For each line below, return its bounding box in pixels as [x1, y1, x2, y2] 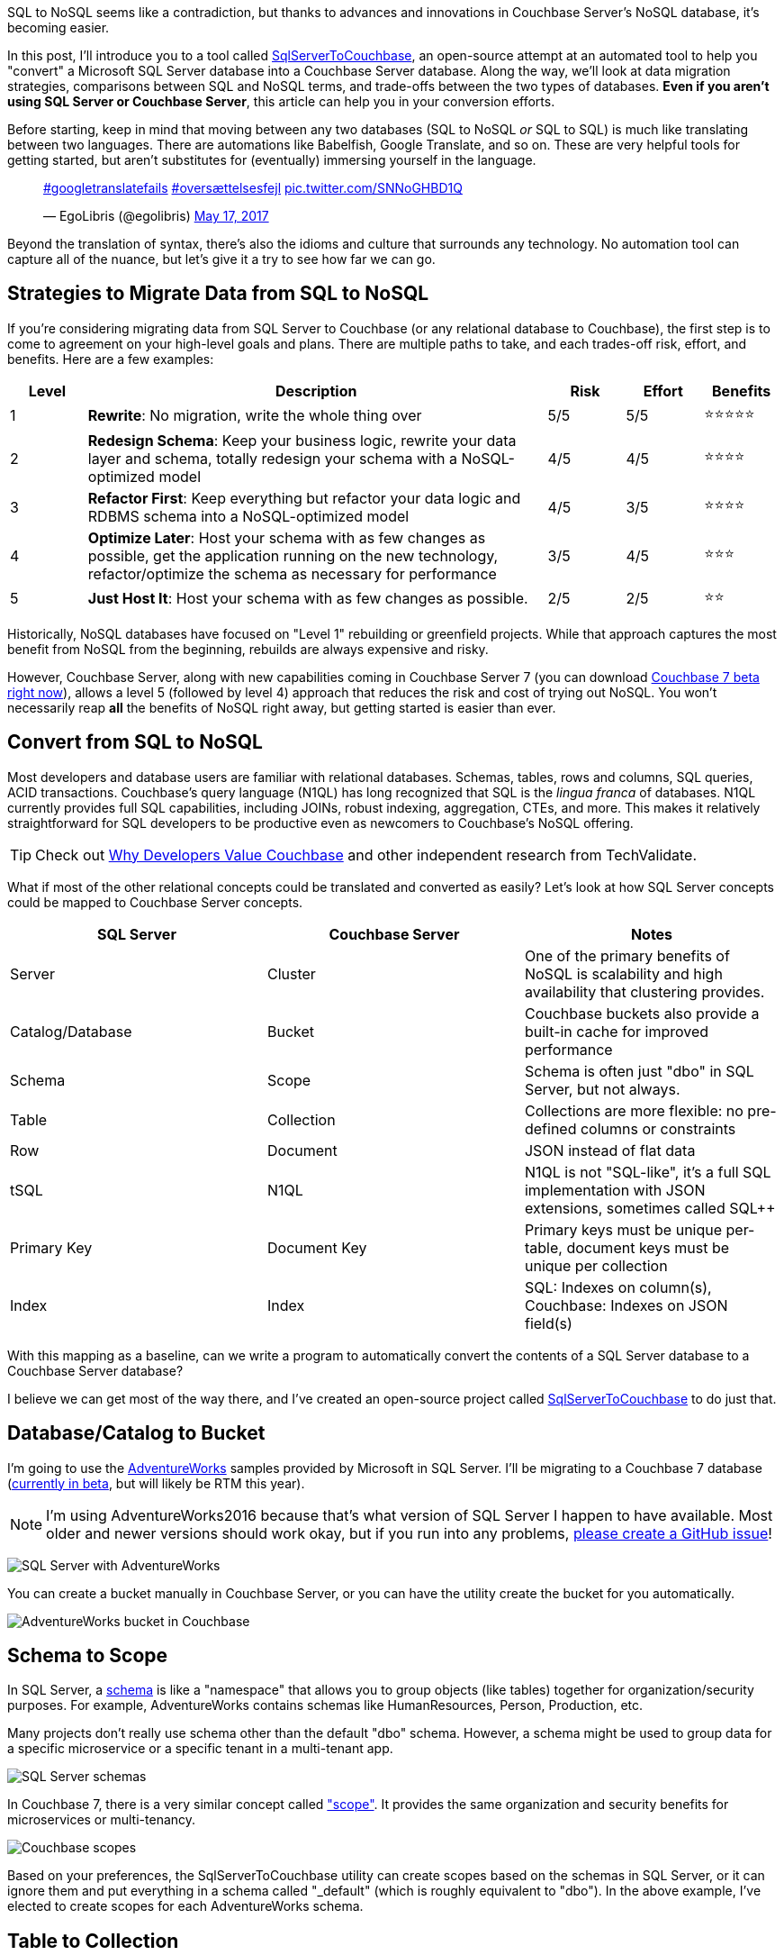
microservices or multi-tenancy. [7, 1812, 196, 1828]
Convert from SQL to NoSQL [7, 731, 263, 754]
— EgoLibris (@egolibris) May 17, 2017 [43, 208, 269, 223]
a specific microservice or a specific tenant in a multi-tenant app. [7, 1741, 393, 1757]
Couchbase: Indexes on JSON [524, 1296, 728, 1314]
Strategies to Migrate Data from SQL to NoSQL [7, 282, 429, 305]
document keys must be [566, 1238, 730, 1257]
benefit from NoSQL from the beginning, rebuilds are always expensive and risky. [7, 641, 489, 657]
